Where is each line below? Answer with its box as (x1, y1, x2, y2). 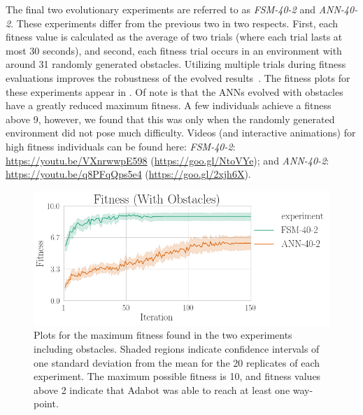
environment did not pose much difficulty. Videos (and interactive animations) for (6, 125, 356, 140)
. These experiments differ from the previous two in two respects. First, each (10, 15, 339, 30)
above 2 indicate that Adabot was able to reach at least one (34, 382, 290, 397)
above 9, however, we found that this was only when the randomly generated (6, 111, 335, 126)
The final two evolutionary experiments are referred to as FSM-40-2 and (6, 2, 315, 16)
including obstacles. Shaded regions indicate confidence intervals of (34, 342, 320, 356)
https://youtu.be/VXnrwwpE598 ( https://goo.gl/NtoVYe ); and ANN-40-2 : (6, 153, 329, 167)
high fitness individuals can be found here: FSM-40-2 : (6, 139, 236, 153)
